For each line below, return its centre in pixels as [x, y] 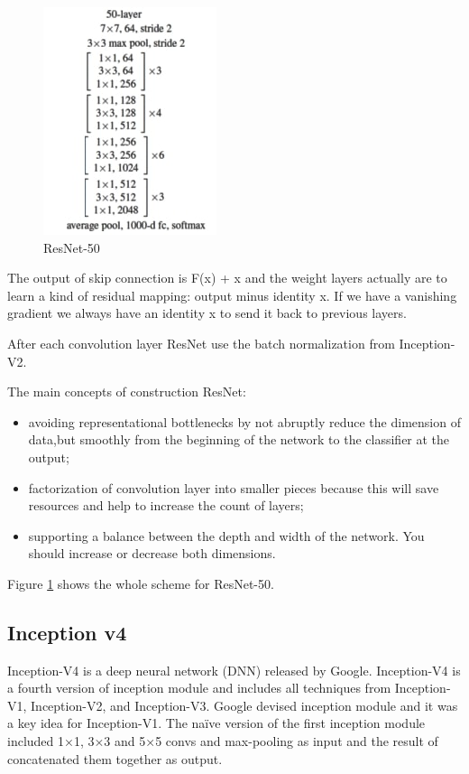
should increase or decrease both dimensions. [152, 553]
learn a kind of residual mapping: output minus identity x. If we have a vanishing [232, 295]
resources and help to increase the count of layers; [166, 505]
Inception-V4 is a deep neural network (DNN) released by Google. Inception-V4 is [234, 670]
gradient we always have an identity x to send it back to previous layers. [207, 313]
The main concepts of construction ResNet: [127, 392]
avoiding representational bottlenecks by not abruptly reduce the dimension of [244, 421]
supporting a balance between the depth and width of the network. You [226, 535]
